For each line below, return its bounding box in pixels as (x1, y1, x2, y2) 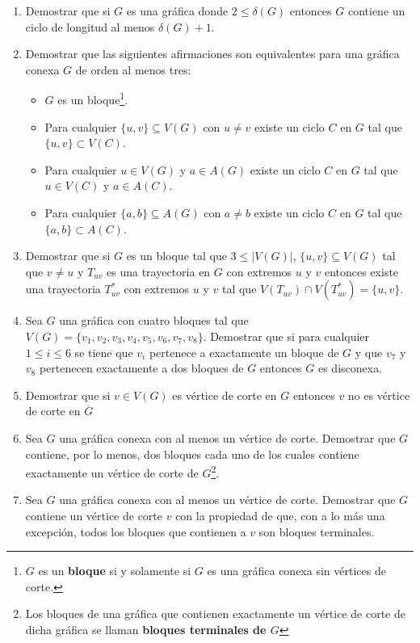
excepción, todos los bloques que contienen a (25, 523, 246, 540)
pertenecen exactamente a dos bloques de (39, 359, 244, 376)
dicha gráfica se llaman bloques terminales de (25, 620, 267, 637)
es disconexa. (317, 359, 383, 376)
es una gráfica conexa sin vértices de (207, 562, 386, 579)
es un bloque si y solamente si (38, 562, 191, 579)
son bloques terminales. (258, 523, 375, 540)
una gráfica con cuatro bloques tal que (59, 312, 249, 329)
